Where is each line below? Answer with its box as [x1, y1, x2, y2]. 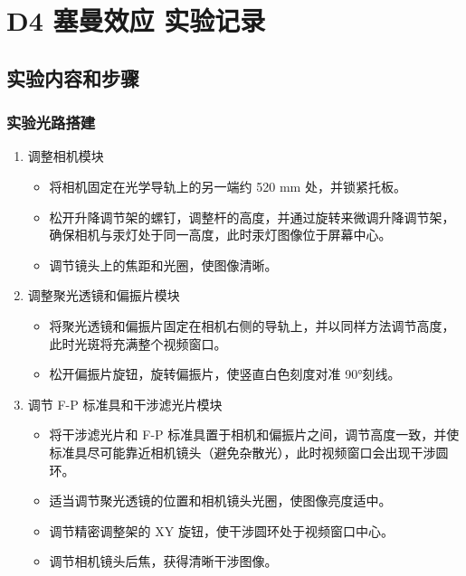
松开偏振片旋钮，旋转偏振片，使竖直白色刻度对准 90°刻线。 [49, 364, 401, 383]
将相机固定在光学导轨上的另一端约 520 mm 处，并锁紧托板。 [49, 176, 406, 195]
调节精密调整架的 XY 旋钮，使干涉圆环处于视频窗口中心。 [49, 521, 394, 540]
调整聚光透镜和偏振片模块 [27, 286, 180, 305]
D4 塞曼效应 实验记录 [6, 2, 266, 39]
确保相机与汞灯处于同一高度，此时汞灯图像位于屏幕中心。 [49, 225, 392, 244]
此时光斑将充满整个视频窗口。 [49, 334, 227, 353]
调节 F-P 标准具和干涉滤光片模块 [27, 394, 223, 413]
